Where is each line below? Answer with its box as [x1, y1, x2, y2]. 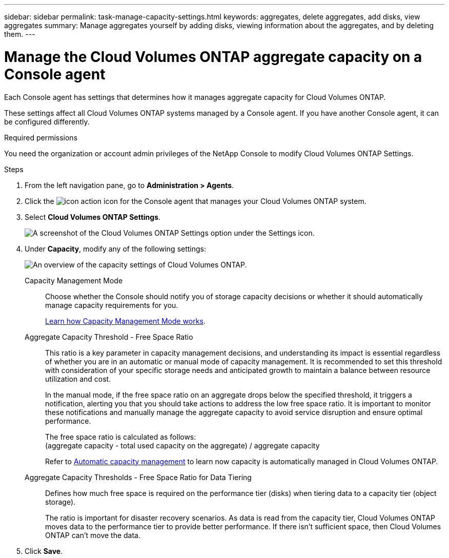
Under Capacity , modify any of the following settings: [25, 244, 207, 253]
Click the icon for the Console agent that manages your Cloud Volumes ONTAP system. [25, 196, 366, 205]
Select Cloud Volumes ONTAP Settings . [25, 212, 161, 221]
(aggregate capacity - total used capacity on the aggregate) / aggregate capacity [45, 441, 320, 450]
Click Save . [25, 546, 63, 555]
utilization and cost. [45, 374, 111, 383]
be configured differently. [4, 117, 90, 126]
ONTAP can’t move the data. [45, 530, 141, 540]
